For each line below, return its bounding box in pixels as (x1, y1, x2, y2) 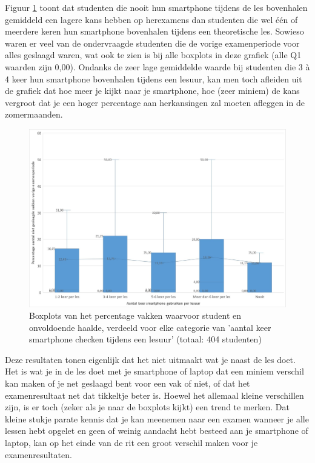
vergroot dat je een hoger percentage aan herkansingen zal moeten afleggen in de (5, 96, 305, 108)
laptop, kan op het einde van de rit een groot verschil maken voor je (5, 436, 258, 449)
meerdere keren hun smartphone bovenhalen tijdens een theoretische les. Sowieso (5, 25, 304, 38)
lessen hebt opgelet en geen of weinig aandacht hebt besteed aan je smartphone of (5, 424, 308, 437)
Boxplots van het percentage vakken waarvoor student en (29, 309, 242, 322)
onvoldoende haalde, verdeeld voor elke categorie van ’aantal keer (29, 321, 271, 333)
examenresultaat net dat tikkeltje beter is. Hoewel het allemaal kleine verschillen (5, 388, 304, 401)
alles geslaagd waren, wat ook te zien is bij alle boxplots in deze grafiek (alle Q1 (5, 48, 302, 61)
